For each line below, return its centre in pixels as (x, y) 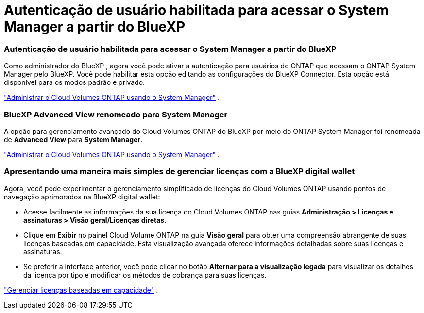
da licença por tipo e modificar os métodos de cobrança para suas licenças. (145, 275)
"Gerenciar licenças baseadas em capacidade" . (81, 290)
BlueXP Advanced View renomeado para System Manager (116, 114)
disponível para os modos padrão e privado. (75, 82)
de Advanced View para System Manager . (73, 139)
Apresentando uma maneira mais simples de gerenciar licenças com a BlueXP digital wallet (179, 172)
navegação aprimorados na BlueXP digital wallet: (82, 197)
